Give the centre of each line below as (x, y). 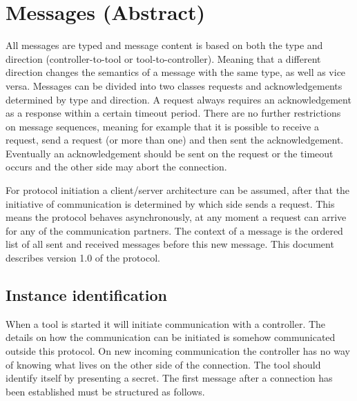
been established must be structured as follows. (105, 391)
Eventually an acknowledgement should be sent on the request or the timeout (170, 153)
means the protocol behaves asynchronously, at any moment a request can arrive (176, 217)
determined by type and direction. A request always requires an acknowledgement (178, 99)
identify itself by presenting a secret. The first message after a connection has (169, 378)
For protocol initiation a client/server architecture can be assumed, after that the (178, 190)
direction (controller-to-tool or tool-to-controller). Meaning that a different (163, 58)
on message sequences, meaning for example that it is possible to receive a (162, 126)
